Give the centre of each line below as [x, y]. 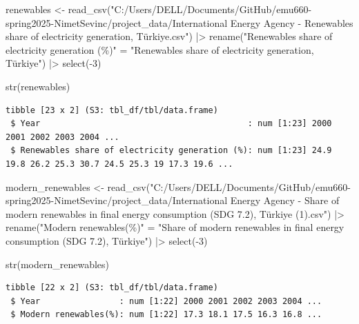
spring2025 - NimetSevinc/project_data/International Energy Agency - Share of [173, 200]
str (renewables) [38, 86]
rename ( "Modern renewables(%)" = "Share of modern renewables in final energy [175, 227]
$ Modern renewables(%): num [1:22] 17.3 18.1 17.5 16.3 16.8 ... [166, 315]
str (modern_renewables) [57, 264]
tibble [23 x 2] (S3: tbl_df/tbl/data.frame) [112, 110]
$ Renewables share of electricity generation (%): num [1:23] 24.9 [171, 151]
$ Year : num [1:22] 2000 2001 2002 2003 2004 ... [166, 301]
